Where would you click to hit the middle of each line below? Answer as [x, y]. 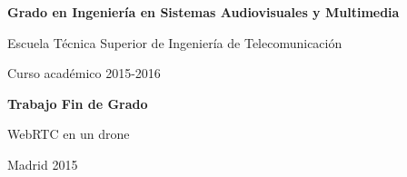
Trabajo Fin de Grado [78, 103]
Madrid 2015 [43, 164]
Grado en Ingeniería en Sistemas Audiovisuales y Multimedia [203, 12]
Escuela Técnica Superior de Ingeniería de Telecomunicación [175, 42]
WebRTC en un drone [69, 134]
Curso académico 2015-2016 [84, 73]
